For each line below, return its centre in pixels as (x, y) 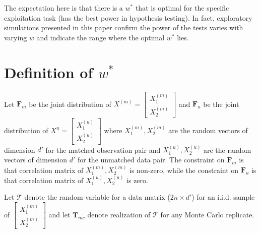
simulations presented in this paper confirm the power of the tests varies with (124, 27)
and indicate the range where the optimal (101, 37)
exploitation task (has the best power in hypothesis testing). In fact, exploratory (128, 17)
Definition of (49, 72)
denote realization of (119, 214)
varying (16, 37)
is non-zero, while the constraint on (184, 170)
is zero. (137, 180)
